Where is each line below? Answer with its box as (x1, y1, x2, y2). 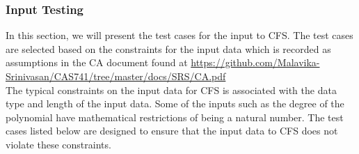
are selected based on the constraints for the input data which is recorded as (6, 41, 331, 56)
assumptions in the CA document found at (6, 55, 188, 70)
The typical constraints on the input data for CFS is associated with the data (6, 82, 337, 97)
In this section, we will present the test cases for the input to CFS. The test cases (6, 28, 353, 43)
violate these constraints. (6, 137, 111, 151)
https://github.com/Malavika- (191, 55, 320, 70)
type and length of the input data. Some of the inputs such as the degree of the (6, 96, 344, 111)
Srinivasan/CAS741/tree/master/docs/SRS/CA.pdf (6, 69, 226, 83)
